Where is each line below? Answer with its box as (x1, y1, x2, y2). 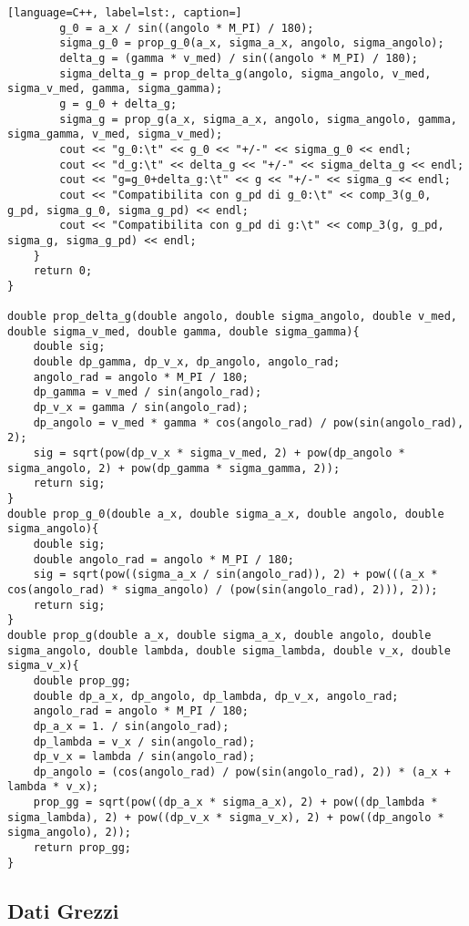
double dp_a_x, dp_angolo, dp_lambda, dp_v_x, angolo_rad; (33, 689, 399, 703)
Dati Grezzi (7, 896, 119, 924)
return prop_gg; (33, 841, 132, 855)
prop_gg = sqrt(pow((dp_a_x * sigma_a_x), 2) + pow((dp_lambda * (33, 796, 438, 809)
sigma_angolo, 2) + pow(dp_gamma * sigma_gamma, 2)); (7, 461, 341, 475)
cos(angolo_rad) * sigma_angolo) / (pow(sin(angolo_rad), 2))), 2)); (7, 582, 438, 596)
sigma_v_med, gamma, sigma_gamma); (7, 82, 223, 96)
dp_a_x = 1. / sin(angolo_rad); (33, 719, 229, 733)
